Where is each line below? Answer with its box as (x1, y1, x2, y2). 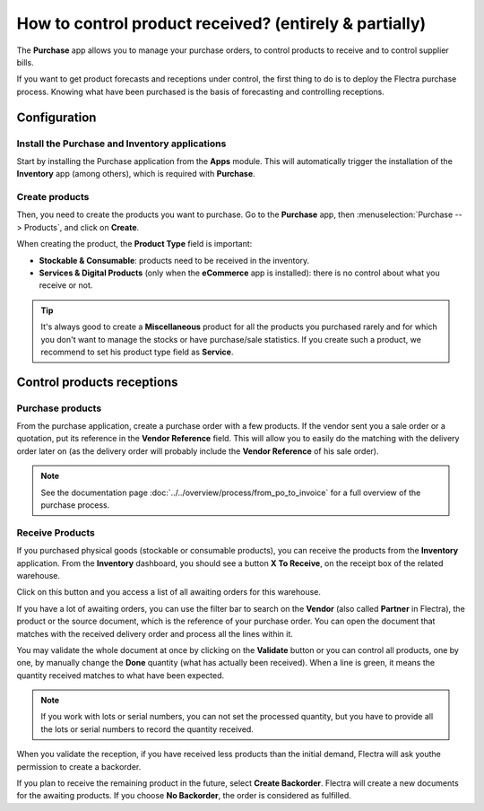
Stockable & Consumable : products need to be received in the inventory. (39, 255, 310, 266)
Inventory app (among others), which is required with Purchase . (16, 169, 255, 179)
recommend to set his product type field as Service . (40, 346, 234, 357)
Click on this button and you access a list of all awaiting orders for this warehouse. (16, 587, 322, 597)
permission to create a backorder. (16, 761, 142, 772)
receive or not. (39, 280, 93, 291)
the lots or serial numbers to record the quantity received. (40, 723, 255, 735)
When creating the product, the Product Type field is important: (16, 239, 253, 249)
